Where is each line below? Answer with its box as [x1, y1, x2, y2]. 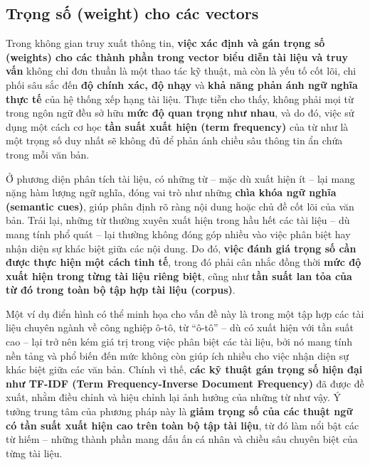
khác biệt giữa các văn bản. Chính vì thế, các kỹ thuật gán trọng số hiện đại [6, 362, 363, 377]
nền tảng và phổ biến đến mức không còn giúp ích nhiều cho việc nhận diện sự [6, 348, 349, 363]
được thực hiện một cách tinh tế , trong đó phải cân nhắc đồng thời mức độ [6, 255, 361, 269]
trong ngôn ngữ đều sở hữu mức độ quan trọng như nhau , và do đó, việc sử [6, 105, 354, 120]
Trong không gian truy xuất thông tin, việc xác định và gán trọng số [6, 36, 325, 50]
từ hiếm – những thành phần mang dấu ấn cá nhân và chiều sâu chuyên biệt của [6, 432, 358, 447]
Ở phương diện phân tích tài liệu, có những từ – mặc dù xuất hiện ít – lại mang [6, 171, 355, 186]
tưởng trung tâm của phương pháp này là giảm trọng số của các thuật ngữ [6, 404, 353, 419]
